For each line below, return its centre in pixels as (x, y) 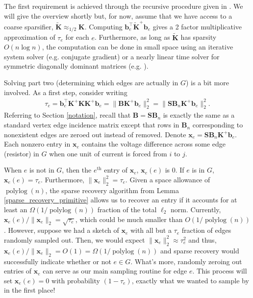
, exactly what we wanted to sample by (190, 280)
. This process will (220, 271)
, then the (77, 170)
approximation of (30, 37)
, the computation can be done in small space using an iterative (138, 47)
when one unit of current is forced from (108, 153)
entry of (116, 170)
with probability (76, 280)
